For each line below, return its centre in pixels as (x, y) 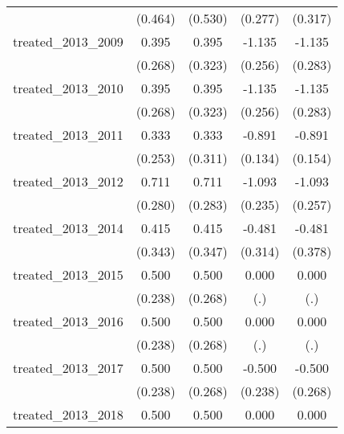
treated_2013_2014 (68, 228)
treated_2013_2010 (68, 88)
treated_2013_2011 (68, 135)
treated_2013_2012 (68, 181)
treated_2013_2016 (68, 321)
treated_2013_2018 (68, 414)
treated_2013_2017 (68, 368)
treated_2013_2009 (68, 41)
